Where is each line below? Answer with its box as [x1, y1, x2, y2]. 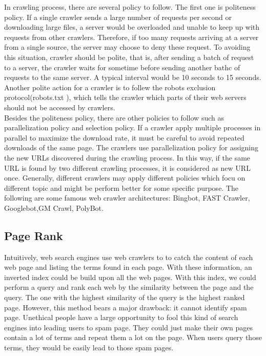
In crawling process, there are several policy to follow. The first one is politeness [4, 2, 256, 12]
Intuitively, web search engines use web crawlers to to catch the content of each [4, 251, 253, 262]
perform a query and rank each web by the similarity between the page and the [4, 282, 254, 292]
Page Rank [4, 227, 63, 243]
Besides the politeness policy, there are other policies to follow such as [4, 112, 224, 123]
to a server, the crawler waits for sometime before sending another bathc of [4, 62, 240, 72]
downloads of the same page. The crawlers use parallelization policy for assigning [4, 142, 259, 153]
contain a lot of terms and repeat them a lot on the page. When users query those [4, 332, 262, 343]
